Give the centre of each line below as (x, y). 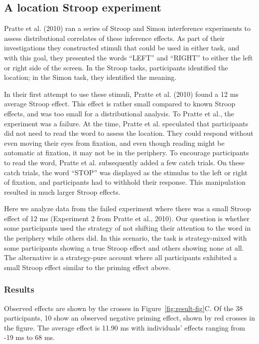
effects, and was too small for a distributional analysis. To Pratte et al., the (119, 113)
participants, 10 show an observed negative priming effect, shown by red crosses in (129, 318)
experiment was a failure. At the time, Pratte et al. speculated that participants (126, 123)
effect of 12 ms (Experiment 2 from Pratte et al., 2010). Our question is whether (127, 218)
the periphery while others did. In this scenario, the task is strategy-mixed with (126, 238)
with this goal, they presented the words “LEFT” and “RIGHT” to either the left (129, 57)
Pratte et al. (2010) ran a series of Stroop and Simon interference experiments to (127, 28)
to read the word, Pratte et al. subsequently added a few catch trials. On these (124, 162)
